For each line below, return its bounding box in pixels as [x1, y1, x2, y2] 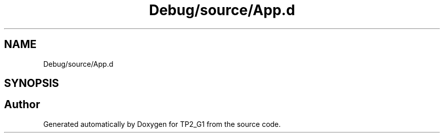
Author [4, 98, 40, 111]
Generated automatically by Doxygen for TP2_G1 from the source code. [43, 119, 281, 128]
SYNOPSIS [4, 77, 59, 90]
